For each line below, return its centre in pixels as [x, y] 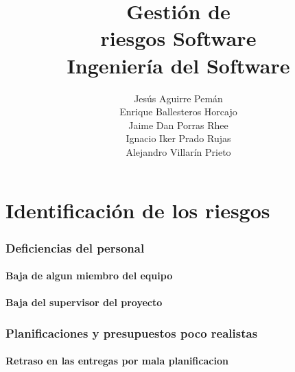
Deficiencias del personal [75, 247]
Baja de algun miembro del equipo [89, 276]
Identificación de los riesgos [138, 210]
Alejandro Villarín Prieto [178, 151]
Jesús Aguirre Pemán [178, 98]
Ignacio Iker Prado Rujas [178, 138]
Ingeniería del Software [178, 65]
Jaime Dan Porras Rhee [178, 125]
